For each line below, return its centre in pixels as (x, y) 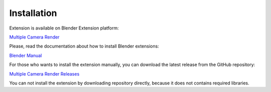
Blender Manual (26, 55)
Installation (33, 13)
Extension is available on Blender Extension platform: (64, 28)
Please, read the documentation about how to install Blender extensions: (84, 46)
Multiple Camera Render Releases (44, 74)
